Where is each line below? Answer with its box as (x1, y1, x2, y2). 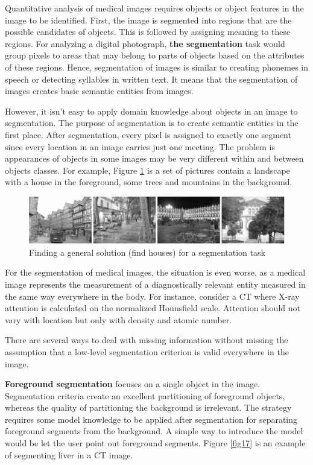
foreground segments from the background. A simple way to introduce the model (5, 425, 303, 437)
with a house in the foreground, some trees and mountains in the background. (5, 176, 292, 188)
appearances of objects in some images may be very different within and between (5, 152, 304, 165)
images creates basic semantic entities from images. (5, 84, 194, 97)
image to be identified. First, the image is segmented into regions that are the (5, 13, 292, 26)
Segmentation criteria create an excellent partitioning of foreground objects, (5, 389, 285, 402)
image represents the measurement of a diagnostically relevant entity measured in (5, 277, 306, 290)
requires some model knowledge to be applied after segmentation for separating (5, 413, 298, 425)
